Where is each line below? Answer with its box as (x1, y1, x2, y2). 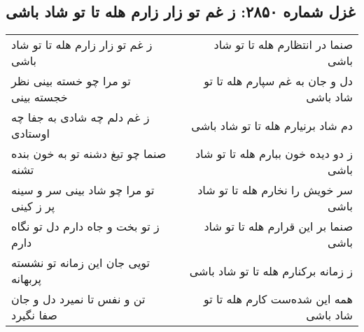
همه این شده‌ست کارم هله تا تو (203, 291, 353, 308)
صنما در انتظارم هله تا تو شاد (213, 36, 353, 53)
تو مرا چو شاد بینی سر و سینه (11, 182, 155, 199)
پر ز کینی (11, 198, 55, 215)
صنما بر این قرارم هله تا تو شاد (204, 218, 353, 235)
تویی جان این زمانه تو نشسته (11, 254, 150, 271)
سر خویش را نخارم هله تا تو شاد (197, 182, 353, 199)
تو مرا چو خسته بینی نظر (11, 73, 131, 89)
